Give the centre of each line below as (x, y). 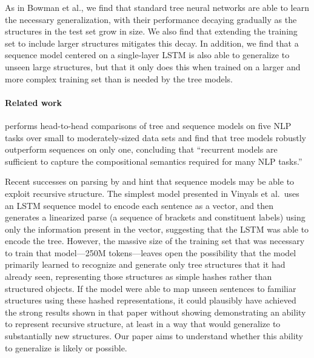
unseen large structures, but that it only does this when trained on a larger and (153, 66)
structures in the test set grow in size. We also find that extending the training (151, 31)
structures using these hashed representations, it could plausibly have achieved (151, 300)
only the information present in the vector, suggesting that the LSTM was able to (157, 229)
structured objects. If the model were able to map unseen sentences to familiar (151, 288)
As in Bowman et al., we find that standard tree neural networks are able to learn (157, 7)
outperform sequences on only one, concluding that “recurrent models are (141, 149)
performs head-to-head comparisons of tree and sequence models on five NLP (148, 125)
